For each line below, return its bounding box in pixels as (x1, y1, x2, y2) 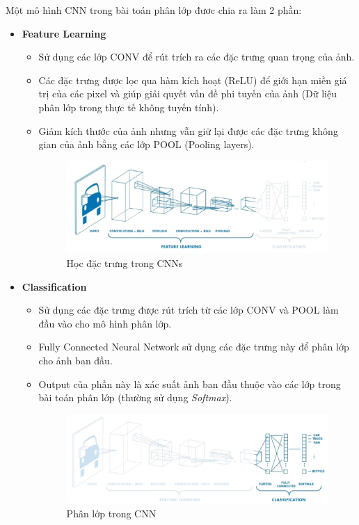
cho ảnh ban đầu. (38, 353, 113, 367)
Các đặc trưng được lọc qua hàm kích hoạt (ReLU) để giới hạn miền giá (38, 72, 347, 87)
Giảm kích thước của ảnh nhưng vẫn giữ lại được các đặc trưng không (38, 123, 338, 138)
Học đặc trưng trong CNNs (66, 256, 183, 270)
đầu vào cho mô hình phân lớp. (38, 316, 172, 330)
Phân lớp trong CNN (66, 506, 157, 520)
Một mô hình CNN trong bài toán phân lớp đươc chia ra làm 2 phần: (6, 3, 302, 17)
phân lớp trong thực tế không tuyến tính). (38, 99, 219, 114)
